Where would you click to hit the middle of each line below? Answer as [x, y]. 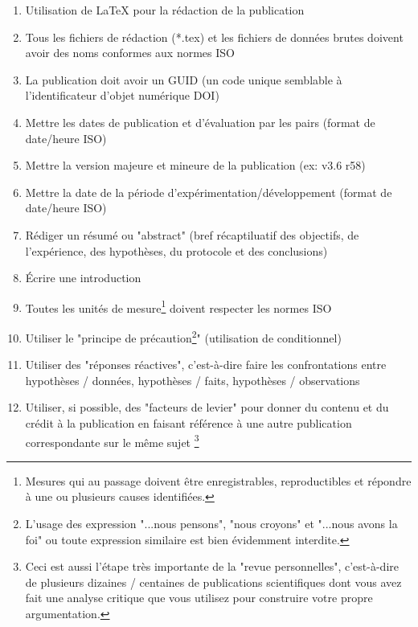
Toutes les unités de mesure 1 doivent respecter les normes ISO [178, 306]
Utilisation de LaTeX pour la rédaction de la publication [165, 10]
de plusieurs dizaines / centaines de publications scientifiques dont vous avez [213, 582]
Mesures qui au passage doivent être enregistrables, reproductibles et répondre [218, 480]
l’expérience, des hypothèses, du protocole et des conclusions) [176, 250]
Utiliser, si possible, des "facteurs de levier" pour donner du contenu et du [207, 407]
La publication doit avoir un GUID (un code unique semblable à [184, 79]
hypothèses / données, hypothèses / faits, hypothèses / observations [193, 380]
